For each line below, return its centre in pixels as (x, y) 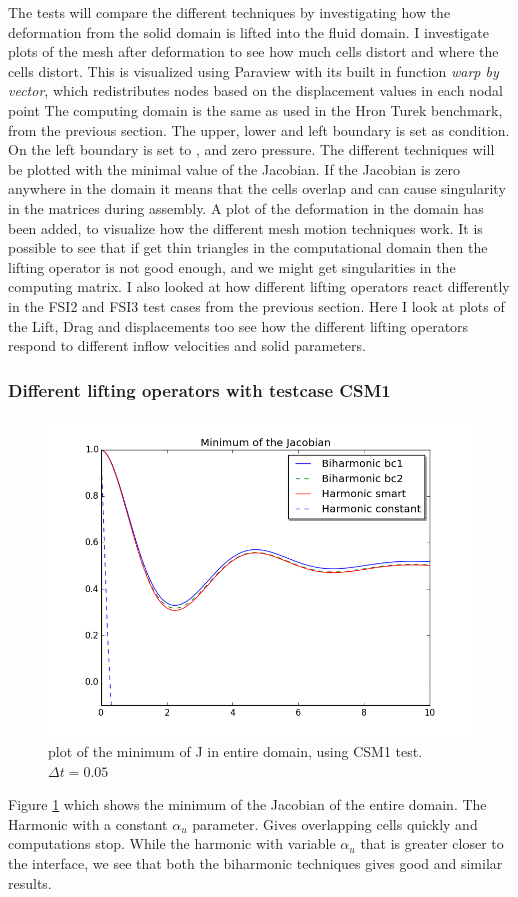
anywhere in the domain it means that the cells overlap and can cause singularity (257, 188)
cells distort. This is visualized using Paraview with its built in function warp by (253, 70)
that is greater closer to (432, 843)
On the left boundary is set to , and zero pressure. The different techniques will (251, 149)
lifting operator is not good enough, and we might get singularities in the (232, 266)
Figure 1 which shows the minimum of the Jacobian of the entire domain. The (247, 804)
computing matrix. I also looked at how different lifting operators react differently (259, 286)
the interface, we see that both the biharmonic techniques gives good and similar (255, 863)
